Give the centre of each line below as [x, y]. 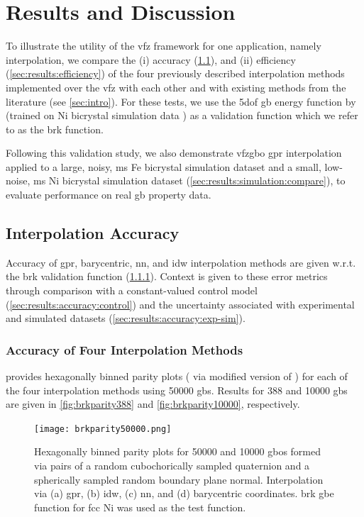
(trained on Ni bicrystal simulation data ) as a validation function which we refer [182, 115]
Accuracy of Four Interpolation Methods [125, 349]
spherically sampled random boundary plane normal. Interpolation [179, 479]
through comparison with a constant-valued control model [132, 290]
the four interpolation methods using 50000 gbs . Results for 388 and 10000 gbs [177, 390]
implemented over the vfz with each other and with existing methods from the [176, 87]
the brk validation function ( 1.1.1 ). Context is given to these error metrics [167, 276]
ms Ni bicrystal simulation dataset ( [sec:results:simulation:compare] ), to [189, 180]
